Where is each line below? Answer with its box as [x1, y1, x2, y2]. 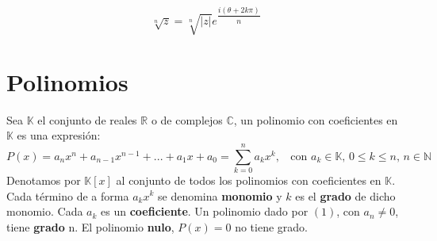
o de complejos [151, 111, 223, 128]
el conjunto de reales [37, 111, 137, 128]
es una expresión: [17, 127, 101, 143]
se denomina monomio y [157, 187, 282, 204]
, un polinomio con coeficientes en [233, 111, 398, 128]
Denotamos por [6, 171, 81, 188]
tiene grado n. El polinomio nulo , [6, 218, 174, 235]
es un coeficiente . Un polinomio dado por [101, 203, 309, 220]
